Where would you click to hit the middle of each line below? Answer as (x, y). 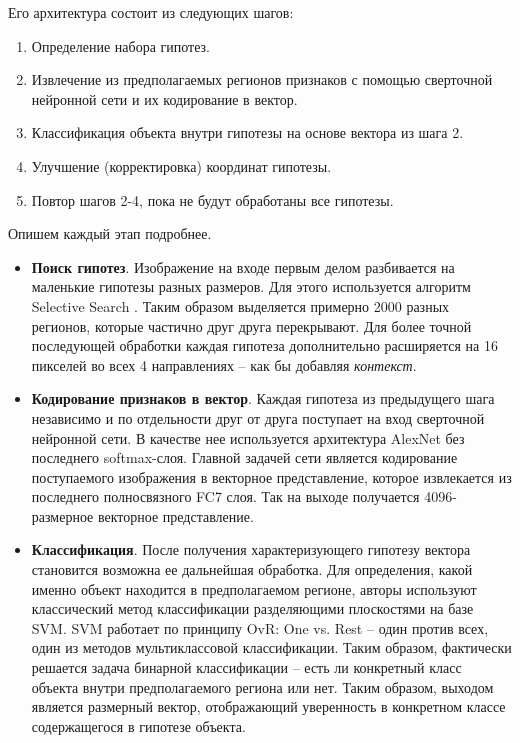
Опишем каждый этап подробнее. (110, 233)
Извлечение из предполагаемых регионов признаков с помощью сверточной (262, 79)
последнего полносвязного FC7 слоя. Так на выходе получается (225, 496)
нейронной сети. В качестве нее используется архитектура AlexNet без (248, 437)
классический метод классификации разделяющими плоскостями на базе (252, 608)
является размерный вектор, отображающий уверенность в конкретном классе (268, 706)
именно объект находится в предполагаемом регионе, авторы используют (254, 588)
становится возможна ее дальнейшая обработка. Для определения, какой (252, 569)
